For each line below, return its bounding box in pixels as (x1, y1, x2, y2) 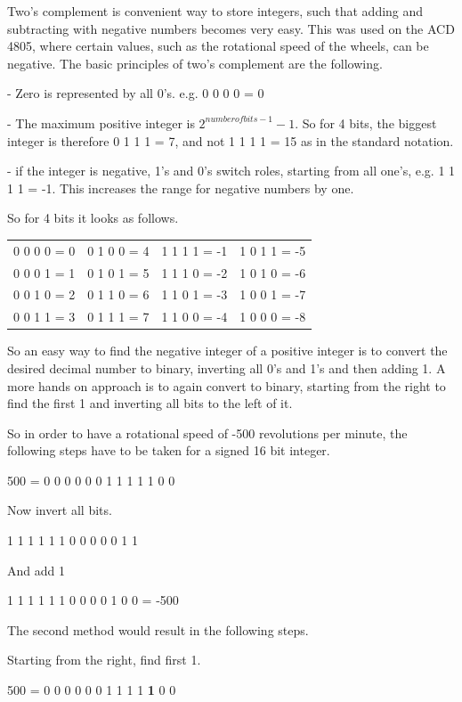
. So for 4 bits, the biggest (295, 113, 437, 132)
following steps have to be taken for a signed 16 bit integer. (7, 441, 330, 460)
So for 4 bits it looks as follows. (7, 208, 179, 227)
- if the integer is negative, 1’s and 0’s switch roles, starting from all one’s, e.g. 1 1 (7, 161, 456, 180)
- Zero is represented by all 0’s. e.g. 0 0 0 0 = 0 (7, 84, 264, 102)
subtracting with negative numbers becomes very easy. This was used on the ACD (7, 19, 455, 37)
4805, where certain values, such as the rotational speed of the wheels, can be (7, 37, 429, 55)
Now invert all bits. (7, 501, 112, 519)
